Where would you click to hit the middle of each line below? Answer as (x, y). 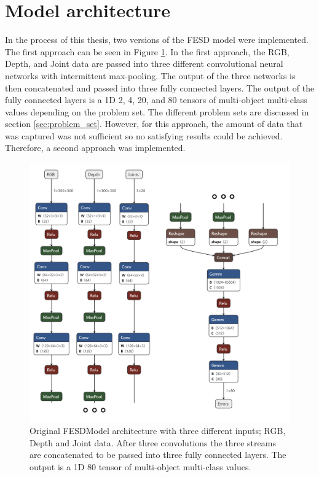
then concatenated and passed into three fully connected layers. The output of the (160, 87)
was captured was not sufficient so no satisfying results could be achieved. (144, 135)
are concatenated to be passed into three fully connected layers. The (158, 455)
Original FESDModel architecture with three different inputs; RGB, (158, 430)
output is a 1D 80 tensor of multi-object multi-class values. (140, 466)
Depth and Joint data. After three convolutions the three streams (153, 442)
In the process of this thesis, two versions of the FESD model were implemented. (157, 40)
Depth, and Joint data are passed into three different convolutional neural (144, 64)
